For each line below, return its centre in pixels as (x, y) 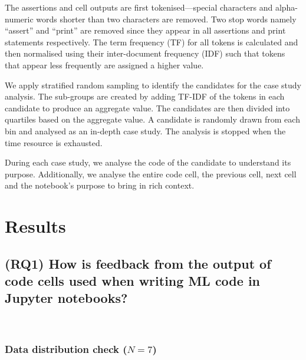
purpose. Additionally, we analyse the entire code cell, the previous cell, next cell (151, 174)
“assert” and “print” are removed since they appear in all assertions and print (145, 30)
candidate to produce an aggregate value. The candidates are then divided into (147, 108)
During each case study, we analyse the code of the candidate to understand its (148, 162)
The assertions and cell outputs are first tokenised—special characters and (139, 7)
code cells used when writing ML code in (133, 281)
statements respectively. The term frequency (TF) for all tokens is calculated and (152, 42)
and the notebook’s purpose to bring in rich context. (100, 185)
